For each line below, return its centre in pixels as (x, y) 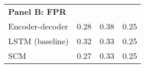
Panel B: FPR (37, 11)
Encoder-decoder (38, 26)
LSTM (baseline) (39, 41)
